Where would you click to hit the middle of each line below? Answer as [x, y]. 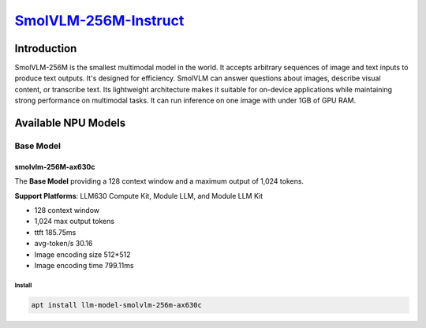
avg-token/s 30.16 [64, 244]
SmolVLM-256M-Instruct [99, 20]
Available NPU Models [70, 123]
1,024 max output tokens [74, 222]
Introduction [46, 48]
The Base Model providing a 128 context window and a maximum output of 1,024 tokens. [159, 181]
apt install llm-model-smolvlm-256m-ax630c [117, 305]
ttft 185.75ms [55, 232]
